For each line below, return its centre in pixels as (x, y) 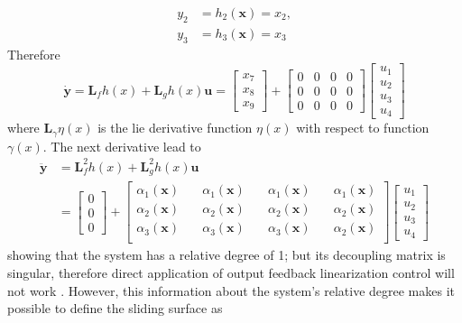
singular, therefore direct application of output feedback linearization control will (231, 272)
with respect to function (363, 128)
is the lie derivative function (175, 128)
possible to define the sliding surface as (115, 308)
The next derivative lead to (126, 146)
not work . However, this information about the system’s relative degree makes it (231, 290)
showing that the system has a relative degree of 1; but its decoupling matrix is (226, 255)
